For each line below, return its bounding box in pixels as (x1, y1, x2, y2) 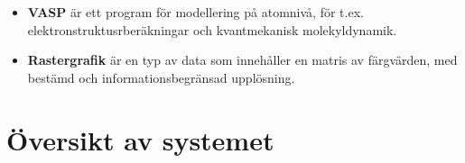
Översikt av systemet (6, 121, 274, 158)
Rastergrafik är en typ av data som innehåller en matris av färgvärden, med (27, 50, 458, 69)
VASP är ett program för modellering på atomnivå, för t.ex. (27, 3, 364, 21)
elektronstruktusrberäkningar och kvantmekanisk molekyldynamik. (27, 20, 397, 39)
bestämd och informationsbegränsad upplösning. (27, 68, 295, 86)
